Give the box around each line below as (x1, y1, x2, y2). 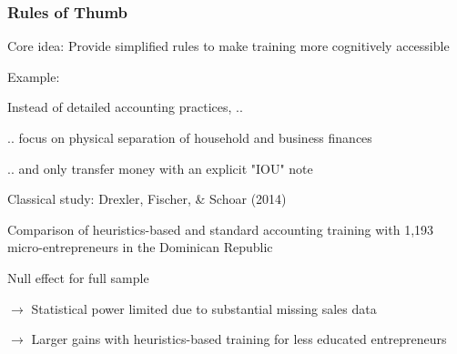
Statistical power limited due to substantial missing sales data (31, 298, 377, 318)
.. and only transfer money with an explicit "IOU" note (7, 158, 313, 177)
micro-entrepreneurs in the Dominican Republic (7, 238, 273, 257)
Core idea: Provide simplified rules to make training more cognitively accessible (7, 36, 450, 56)
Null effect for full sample (7, 268, 149, 287)
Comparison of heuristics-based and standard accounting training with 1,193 (7, 219, 434, 238)
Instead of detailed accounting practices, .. (7, 97, 243, 116)
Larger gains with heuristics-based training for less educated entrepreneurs (31, 329, 447, 349)
